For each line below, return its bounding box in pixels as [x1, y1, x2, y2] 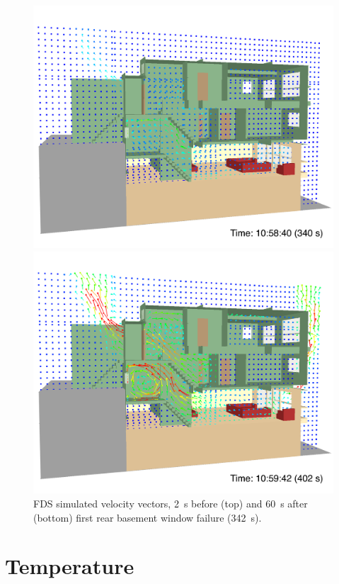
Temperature [5, 551, 134, 580]
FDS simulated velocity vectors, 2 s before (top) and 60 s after [33, 496, 308, 511]
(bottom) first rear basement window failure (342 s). [33, 510, 262, 524]
